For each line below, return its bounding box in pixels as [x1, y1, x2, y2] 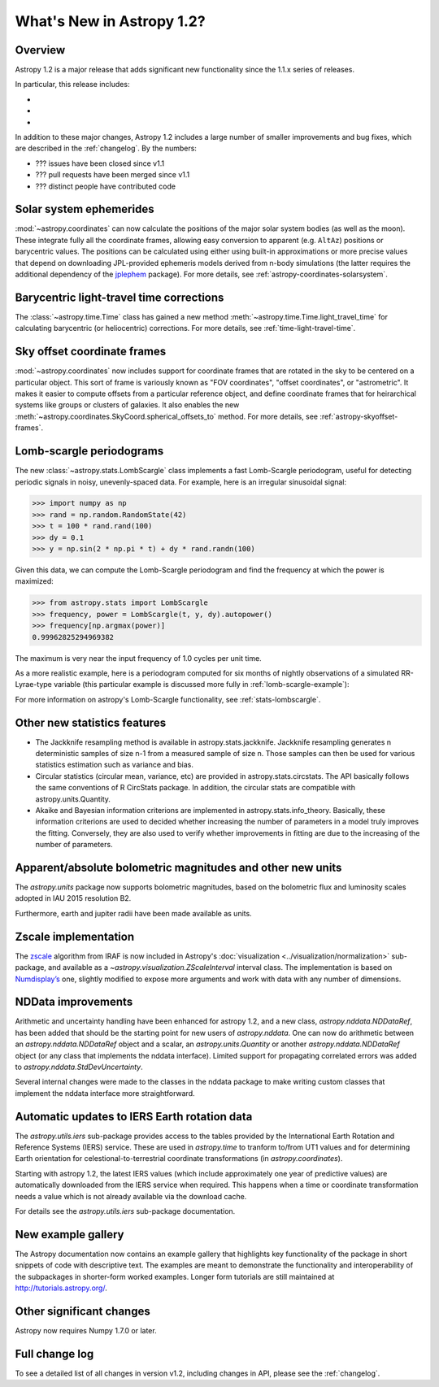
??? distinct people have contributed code [35, 181, 176, 191]
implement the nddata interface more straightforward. [15, 1088, 195, 1098]
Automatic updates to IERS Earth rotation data [15, 1110, 253, 1124]
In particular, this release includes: [15, 80, 130, 89]
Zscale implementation [15, 929, 134, 943]
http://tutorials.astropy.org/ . [15, 1283, 107, 1293]
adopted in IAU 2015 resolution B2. [15, 894, 132, 903]
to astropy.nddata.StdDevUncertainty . [15, 1062, 144, 1072]
